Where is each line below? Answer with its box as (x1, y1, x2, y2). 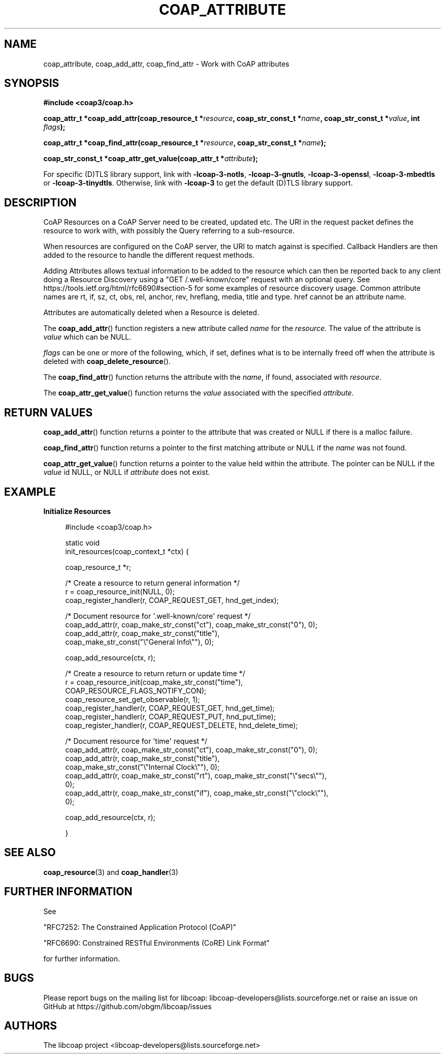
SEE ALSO (4, 846, 56, 859)
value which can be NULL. (43, 332, 132, 342)
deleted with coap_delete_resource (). (43, 357, 171, 366)
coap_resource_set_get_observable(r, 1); (65, 694, 200, 704)
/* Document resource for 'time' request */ (65, 736, 207, 745)
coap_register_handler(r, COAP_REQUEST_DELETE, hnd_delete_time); (65, 720, 298, 730)
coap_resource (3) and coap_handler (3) (43, 867, 178, 876)
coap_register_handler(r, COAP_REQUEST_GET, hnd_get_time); (65, 703, 275, 712)
